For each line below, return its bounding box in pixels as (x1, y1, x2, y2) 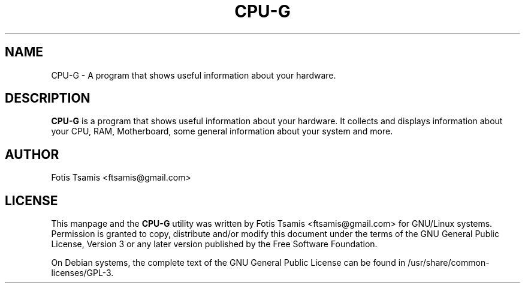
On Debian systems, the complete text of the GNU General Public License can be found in (51, 257, 406, 268)
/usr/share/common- (408, 257, 490, 268)
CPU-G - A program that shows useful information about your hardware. (51, 70, 336, 80)
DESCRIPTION (5, 91, 90, 106)
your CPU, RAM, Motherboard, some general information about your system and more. (51, 126, 393, 137)
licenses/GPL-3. (51, 268, 114, 278)
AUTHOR (5, 146, 59, 162)
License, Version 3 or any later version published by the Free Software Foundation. (51, 239, 378, 250)
